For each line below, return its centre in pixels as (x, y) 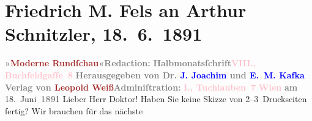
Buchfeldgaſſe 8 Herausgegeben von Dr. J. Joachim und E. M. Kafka (155, 74)
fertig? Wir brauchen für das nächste (74, 110)
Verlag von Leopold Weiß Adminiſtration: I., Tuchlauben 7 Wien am (151, 87)
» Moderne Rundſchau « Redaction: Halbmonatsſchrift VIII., (131, 63)
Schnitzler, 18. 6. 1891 (104, 34)
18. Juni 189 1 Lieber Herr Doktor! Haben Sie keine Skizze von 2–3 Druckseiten (156, 99)
